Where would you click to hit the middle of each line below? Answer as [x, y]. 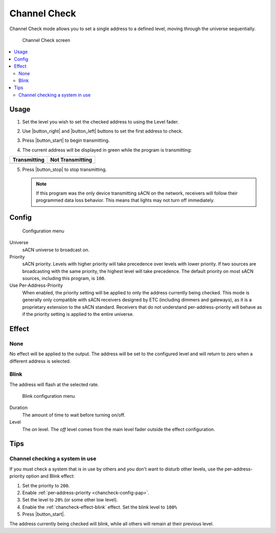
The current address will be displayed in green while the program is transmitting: [107, 150]
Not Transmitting [71, 160]
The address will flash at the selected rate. [54, 385]
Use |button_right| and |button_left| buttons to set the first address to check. [103, 131]
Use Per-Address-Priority [36, 285]
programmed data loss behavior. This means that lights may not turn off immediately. [125, 200]
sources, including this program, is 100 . [64, 279]
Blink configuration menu [49, 396]
